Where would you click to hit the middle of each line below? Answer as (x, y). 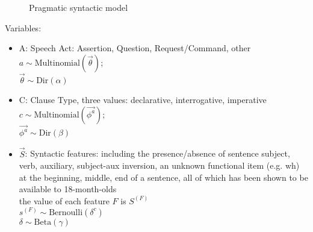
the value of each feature (64, 200)
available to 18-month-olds (68, 189)
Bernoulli (66, 212)
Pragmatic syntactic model (79, 7)
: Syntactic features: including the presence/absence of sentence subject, (157, 153)
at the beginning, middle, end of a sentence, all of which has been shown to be (163, 177)
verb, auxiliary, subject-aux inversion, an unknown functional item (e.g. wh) (159, 165)
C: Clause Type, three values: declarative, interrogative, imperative (143, 99)
